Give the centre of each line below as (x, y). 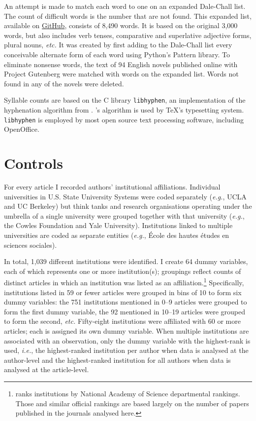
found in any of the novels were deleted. (64, 83)
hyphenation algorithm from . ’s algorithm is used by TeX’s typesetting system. (124, 110)
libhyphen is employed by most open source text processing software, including (124, 119)
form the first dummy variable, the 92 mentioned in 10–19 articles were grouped (125, 311)
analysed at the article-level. (47, 369)
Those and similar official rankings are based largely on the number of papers (132, 403)
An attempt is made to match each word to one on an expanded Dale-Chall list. (125, 6)
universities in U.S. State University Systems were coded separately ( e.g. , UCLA (125, 196)
